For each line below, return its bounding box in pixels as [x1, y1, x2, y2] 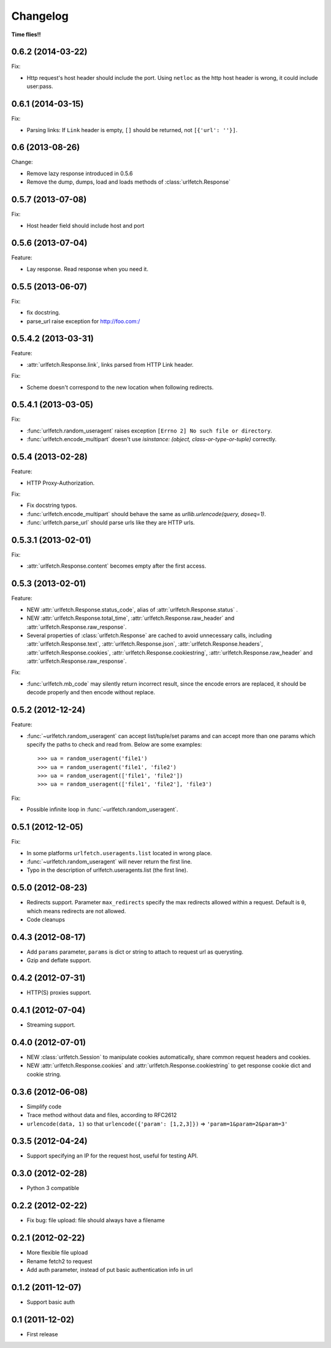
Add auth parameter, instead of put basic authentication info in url [26, 1266, 193, 1273]
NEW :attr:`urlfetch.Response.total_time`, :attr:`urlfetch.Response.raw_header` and [26, 614, 235, 622]
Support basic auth [26, 1298, 75, 1306]
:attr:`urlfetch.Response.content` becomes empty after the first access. [26, 562, 207, 570]
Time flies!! [11, 31, 41, 38]
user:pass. [26, 83, 53, 90]
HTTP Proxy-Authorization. [26, 479, 95, 487]
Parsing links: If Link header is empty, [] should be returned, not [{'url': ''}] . [26, 126, 238, 133]
